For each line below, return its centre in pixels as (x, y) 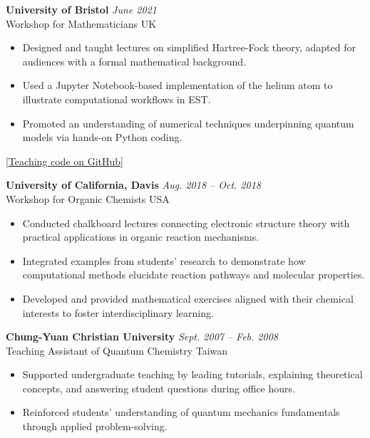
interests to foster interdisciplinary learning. (118, 312)
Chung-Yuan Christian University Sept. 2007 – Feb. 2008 (142, 337)
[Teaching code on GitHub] (65, 161)
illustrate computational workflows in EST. (117, 99)
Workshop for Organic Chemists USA (88, 198)
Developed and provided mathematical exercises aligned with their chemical (188, 298)
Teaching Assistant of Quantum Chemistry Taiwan (117, 350)
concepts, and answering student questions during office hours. (159, 388)
